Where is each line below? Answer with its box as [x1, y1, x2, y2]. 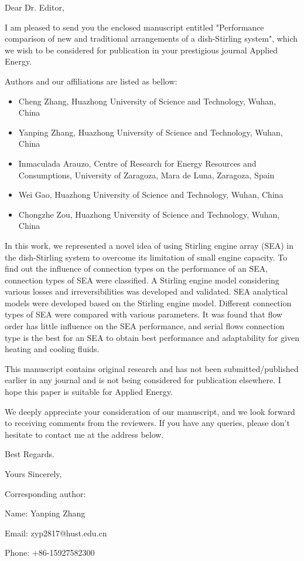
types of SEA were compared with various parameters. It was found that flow [5, 308, 282, 320]
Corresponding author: [5, 487, 86, 499]
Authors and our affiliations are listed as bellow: [5, 75, 177, 87]
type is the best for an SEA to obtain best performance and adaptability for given [5, 331, 300, 343]
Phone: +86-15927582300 [5, 546, 95, 559]
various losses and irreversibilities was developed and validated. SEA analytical [5, 285, 288, 298]
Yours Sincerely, [5, 468, 62, 479]
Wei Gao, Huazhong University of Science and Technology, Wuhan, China [18, 188, 283, 201]
